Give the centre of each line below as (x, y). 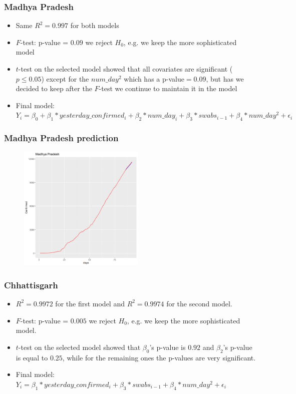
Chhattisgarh (31, 285)
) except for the (65, 78)
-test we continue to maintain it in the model (168, 88)
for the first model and (90, 303)
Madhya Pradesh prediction (61, 138)
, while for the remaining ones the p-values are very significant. (159, 357)
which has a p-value (154, 78)
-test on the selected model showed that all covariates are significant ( (125, 69)
